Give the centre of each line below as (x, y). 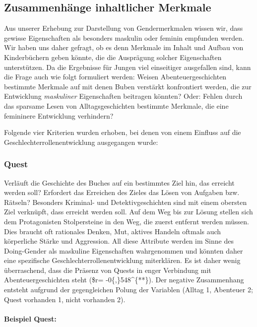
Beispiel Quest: (30, 318)
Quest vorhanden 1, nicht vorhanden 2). (65, 299)
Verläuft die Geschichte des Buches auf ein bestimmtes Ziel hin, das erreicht (119, 182)
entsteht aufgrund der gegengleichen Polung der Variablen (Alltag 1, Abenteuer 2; (128, 290)
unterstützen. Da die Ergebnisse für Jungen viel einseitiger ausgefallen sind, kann (128, 67)
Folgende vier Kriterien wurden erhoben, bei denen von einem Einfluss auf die (123, 132)
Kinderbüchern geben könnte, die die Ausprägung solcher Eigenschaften (113, 57)
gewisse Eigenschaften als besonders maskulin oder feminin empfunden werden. (124, 37)
